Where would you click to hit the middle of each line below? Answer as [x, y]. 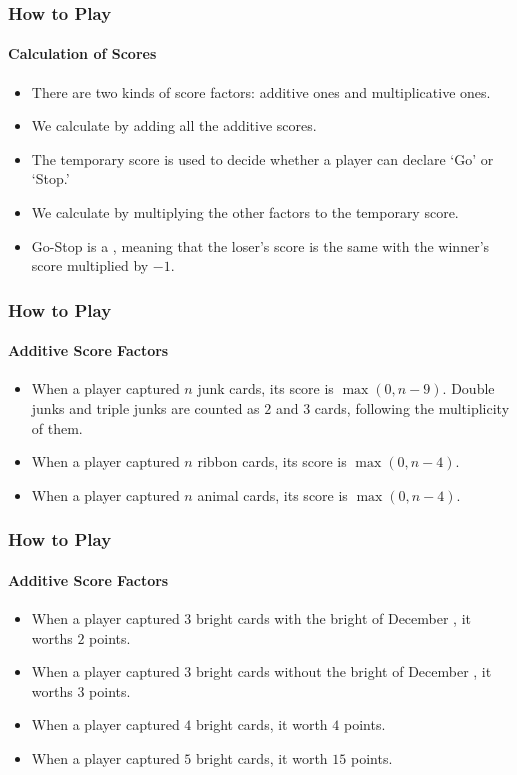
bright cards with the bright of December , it [333, 618]
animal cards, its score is [272, 494]
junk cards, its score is [265, 388]
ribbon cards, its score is [272, 461]
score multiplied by [90, 265]
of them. [57, 427]
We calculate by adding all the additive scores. [174, 125]
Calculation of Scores [82, 53]
